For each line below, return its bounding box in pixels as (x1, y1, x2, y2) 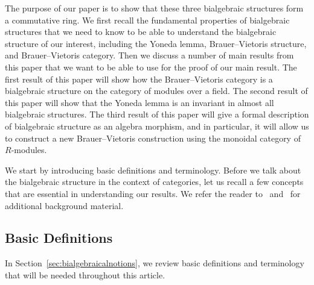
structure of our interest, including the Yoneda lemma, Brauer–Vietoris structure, (5, 37, 307, 49)
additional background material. (5, 199, 124, 211)
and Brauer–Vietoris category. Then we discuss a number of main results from (5, 49, 294, 61)
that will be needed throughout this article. (5, 268, 165, 281)
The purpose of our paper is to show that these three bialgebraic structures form (5, 2, 304, 14)
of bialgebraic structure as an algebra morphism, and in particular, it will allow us (5, 119, 309, 132)
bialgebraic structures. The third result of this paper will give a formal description (5, 108, 309, 121)
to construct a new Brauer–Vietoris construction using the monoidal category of (5, 131, 301, 144)
